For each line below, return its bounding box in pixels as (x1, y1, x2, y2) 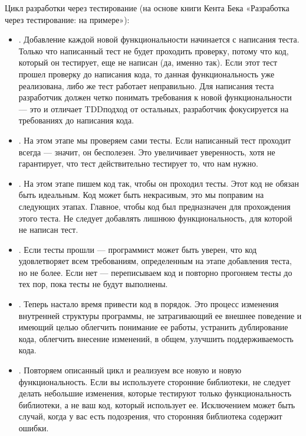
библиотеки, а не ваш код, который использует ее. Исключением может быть (18, 398, 295, 411)
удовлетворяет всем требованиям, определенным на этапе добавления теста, (18, 255, 292, 267)
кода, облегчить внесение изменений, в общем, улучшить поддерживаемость (18, 332, 294, 344)
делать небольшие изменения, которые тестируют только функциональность (18, 387, 292, 399)
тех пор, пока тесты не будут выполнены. (18, 278, 168, 290)
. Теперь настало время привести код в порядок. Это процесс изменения (18, 298, 279, 310)
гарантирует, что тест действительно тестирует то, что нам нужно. (18, 157, 258, 170)
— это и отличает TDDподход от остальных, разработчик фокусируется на (18, 102, 289, 115)
